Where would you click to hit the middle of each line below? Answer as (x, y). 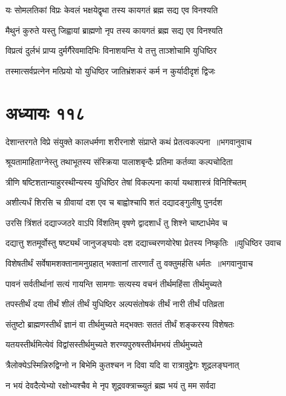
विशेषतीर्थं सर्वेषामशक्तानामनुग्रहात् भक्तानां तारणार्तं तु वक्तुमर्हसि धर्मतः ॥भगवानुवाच (129, 263)
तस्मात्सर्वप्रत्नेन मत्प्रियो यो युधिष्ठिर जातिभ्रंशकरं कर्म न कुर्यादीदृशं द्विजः (110, 70)
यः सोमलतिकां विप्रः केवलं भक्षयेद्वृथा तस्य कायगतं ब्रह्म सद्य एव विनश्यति (112, 10)
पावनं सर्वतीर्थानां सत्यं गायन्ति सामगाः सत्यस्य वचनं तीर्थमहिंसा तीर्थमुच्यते (114, 283)
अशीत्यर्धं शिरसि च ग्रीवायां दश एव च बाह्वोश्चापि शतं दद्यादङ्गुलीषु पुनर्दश (114, 202)
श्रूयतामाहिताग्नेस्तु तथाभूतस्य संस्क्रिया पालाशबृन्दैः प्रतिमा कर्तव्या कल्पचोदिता (119, 162)
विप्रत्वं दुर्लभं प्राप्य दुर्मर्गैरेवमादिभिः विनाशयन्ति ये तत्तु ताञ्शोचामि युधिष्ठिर (111, 50)
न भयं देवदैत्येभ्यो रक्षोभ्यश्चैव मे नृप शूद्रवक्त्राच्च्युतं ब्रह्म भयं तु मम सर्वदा (111, 385)
